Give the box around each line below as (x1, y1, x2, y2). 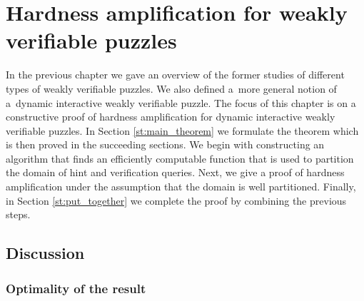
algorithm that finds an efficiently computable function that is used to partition (6, 150, 354, 165)
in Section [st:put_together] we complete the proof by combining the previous (6, 193, 347, 208)
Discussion (6, 242, 85, 264)
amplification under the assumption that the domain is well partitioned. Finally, (6, 179, 356, 194)
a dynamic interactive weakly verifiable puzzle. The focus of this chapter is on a (6, 95, 356, 110)
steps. (6, 207, 31, 222)
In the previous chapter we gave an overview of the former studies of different (6, 67, 345, 82)
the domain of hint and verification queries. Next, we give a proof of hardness (6, 165, 345, 180)
